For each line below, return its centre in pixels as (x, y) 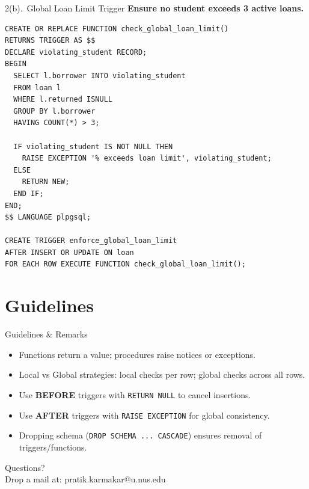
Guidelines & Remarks (46, 334)
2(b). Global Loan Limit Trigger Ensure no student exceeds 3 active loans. (154, 8)
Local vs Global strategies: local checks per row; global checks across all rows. (162, 374)
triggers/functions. (53, 447)
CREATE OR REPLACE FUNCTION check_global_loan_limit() (117, 29)
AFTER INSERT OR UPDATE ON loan (69, 252)
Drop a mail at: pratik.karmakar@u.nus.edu (85, 479)
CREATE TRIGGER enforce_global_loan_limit (91, 241)
